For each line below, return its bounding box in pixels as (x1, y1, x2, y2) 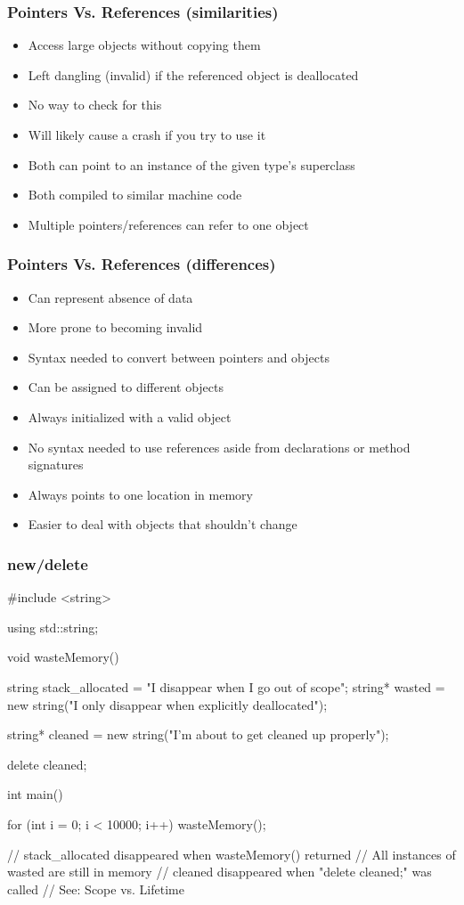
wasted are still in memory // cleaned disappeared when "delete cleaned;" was (7, 862, 432, 881)
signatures (28, 455, 84, 474)
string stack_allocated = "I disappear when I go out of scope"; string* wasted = (7, 677, 445, 696)
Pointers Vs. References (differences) (7, 253, 276, 275)
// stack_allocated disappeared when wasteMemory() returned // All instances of (7, 844, 456, 863)
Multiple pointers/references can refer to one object (28, 215, 309, 233)
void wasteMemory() (7, 648, 119, 666)
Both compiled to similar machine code (28, 185, 242, 204)
